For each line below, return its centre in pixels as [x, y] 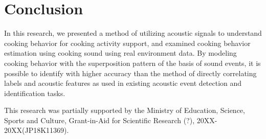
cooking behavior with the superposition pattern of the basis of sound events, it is [132, 63]
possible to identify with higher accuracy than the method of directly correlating [130, 73]
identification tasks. [35, 93]
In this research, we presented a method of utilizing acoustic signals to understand [133, 33]
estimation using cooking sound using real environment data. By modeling [120, 53]
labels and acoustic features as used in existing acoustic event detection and [123, 83]
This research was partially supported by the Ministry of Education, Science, [125, 110]
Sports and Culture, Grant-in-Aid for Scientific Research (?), [99, 120]
